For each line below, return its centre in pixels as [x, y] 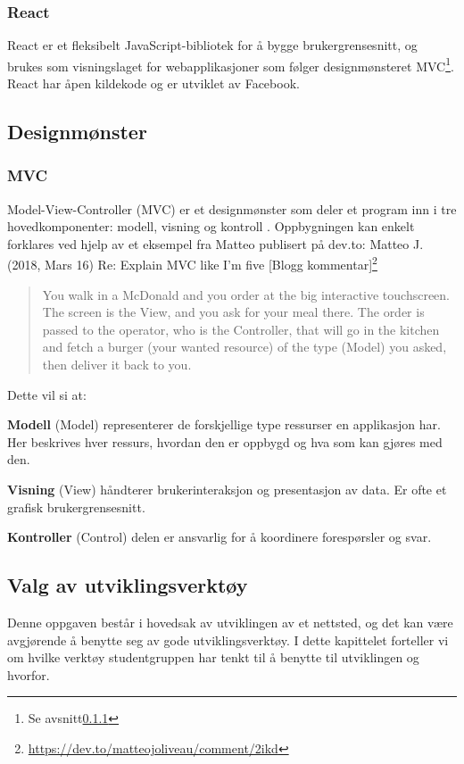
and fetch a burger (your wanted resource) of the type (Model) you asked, [244, 347]
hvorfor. [29, 674]
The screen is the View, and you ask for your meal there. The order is [233, 312]
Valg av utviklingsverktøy [128, 585]
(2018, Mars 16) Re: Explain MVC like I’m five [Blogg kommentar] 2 [192, 263]
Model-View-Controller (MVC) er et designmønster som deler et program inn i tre [232, 208]
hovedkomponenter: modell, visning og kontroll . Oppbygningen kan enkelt [211, 226]
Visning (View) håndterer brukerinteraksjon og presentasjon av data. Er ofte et [227, 490]
